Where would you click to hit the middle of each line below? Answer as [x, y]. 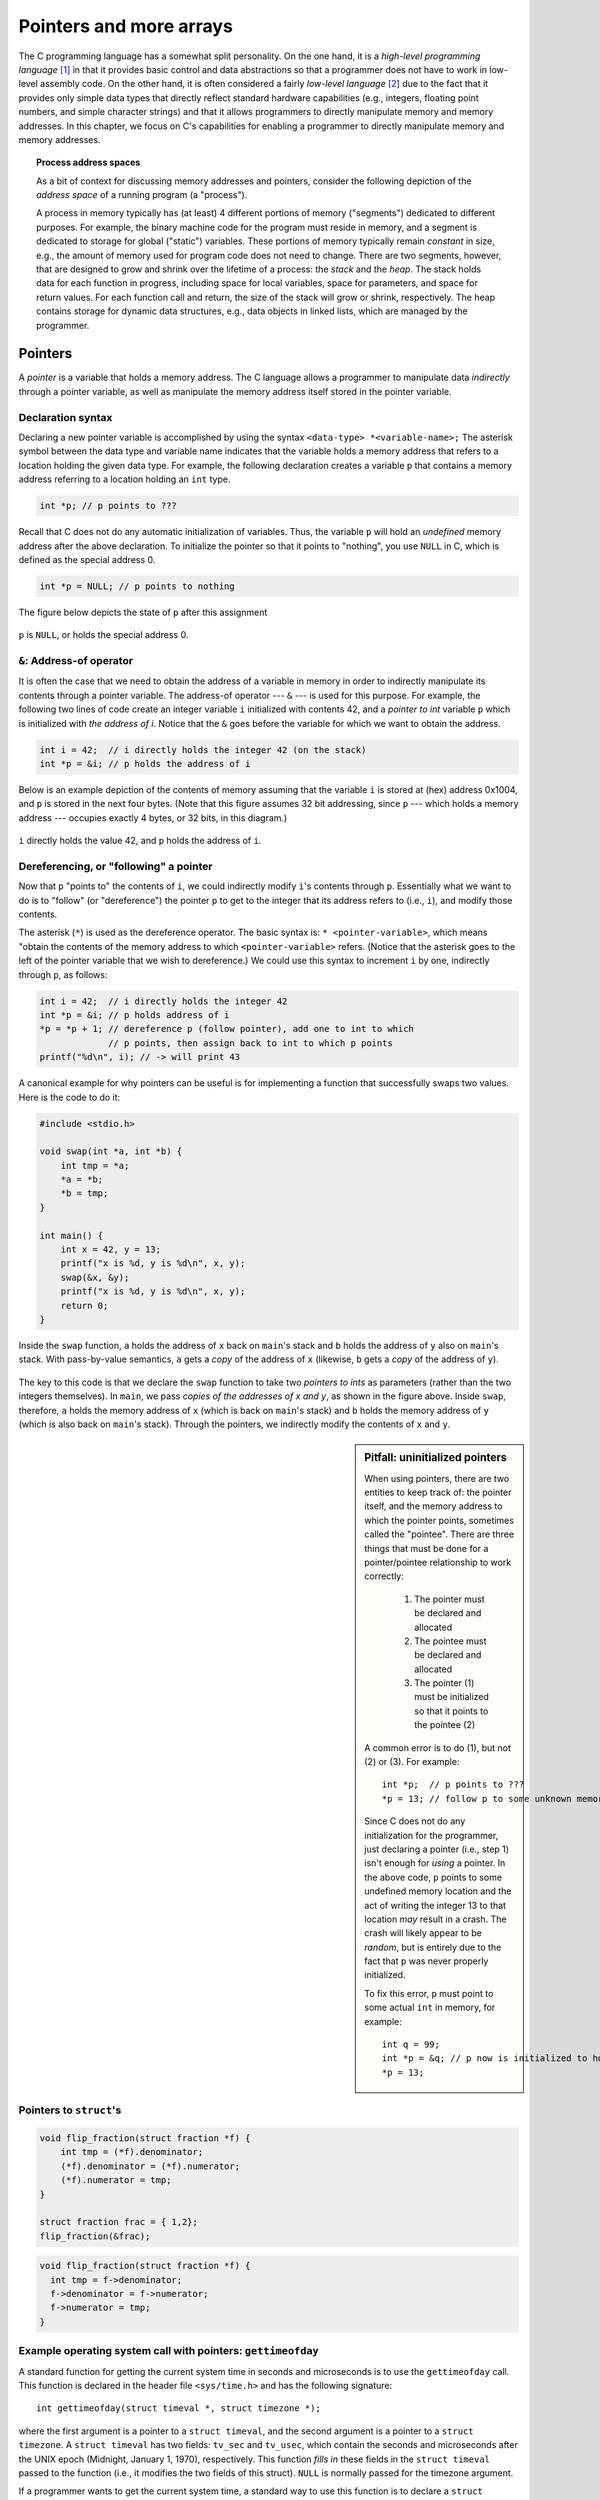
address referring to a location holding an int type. [124, 479]
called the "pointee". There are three [439, 1534]
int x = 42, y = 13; [111, 1249]
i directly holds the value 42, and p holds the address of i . [140, 841]
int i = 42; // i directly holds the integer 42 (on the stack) [203, 749]
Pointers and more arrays [126, 26]
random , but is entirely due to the [433, 1947]
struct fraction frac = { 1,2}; [119, 2222]
